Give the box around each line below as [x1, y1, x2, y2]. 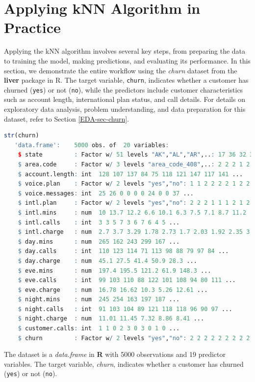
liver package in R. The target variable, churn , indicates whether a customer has [4, 75, 249, 85]
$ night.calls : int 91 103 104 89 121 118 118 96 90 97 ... [18, 305, 232, 313]
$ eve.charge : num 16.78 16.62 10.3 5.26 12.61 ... [18, 286, 208, 293]
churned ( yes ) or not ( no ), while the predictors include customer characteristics [4, 84, 243, 95]
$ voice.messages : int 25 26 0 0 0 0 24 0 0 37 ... [18, 190, 194, 197]
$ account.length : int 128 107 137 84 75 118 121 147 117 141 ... [18, 170, 243, 178]
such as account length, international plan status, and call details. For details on [4, 94, 245, 104]
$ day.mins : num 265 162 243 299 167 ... [18, 238, 180, 245]
